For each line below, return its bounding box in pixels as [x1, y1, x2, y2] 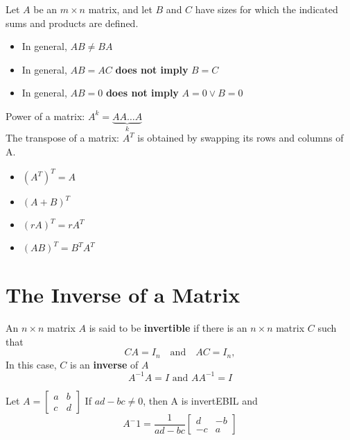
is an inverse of [69, 357, 139, 371]
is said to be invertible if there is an [89, 321, 247, 335]
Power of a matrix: [6, 108, 85, 123]
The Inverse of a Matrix [6, 280, 240, 309]
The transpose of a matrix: [6, 130, 119, 145]
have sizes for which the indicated [195, 2, 338, 16]
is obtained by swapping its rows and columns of [137, 130, 344, 145]
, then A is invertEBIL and [143, 393, 258, 407]
